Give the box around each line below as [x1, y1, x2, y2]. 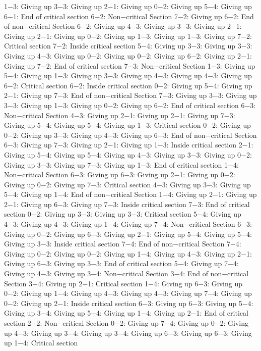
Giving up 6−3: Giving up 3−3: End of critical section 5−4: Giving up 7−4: [4, 258, 239, 269]
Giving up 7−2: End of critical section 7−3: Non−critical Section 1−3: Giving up [4, 60, 255, 71]
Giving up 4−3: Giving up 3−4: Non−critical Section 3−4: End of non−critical [4, 268, 249, 279]
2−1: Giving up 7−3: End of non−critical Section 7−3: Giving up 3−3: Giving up [4, 90, 257, 101]
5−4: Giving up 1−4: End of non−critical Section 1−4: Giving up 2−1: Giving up [4, 189, 257, 199]
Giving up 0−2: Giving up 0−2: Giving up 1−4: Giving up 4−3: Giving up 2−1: [4, 248, 252, 259]
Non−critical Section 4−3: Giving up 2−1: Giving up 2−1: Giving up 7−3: [4, 110, 235, 120]
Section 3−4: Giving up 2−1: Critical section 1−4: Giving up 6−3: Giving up [4, 278, 242, 288]
